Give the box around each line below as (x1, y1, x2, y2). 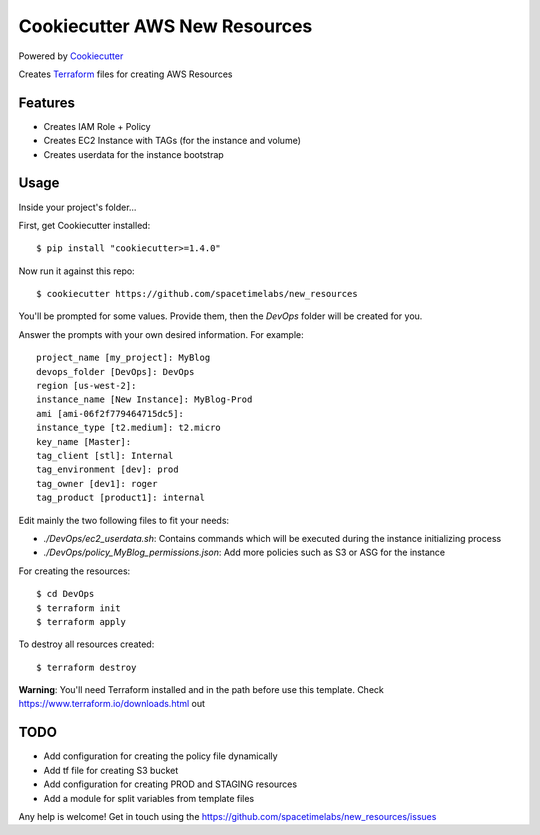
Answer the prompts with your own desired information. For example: (18, 328, 304, 340)
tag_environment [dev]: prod (36, 464, 179, 475)
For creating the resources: (18, 565, 131, 577)
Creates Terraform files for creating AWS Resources (18, 68, 233, 80)
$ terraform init (36, 602, 121, 614)
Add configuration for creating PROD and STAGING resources (43, 778, 298, 790)
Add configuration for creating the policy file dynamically (43, 750, 279, 762)
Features (18, 94, 75, 111)
